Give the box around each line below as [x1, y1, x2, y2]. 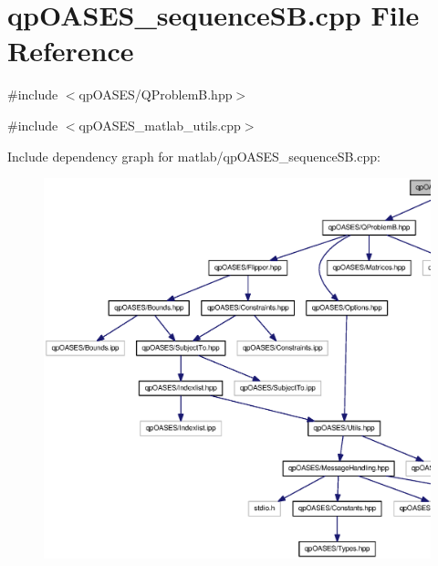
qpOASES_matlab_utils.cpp [78, 115, 241, 134]
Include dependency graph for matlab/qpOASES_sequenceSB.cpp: [7, 146, 381, 165]
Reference [7, 32, 134, 69]
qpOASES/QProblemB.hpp [78, 85, 233, 104]
